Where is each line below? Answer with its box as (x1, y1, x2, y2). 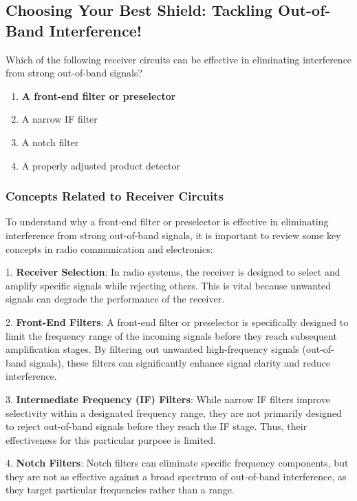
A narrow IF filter (21, 112, 98, 126)
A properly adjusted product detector (21, 158, 180, 172)
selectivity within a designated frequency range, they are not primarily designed (6, 405, 342, 420)
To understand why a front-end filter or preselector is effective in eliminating (6, 214, 329, 229)
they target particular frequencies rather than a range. (6, 482, 235, 497)
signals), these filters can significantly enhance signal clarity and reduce (30, 355, 330, 369)
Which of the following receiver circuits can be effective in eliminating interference (6, 52, 352, 66)
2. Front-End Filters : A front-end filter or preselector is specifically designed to (6, 314, 349, 329)
